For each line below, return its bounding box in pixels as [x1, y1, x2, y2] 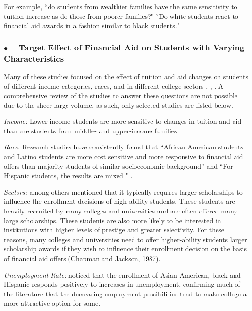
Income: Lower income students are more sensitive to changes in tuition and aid [4, 116, 242, 126]
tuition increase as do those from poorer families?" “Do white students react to [4, 11, 238, 21]
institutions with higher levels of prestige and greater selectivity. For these [4, 225, 224, 235]
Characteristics [4, 52, 64, 64]
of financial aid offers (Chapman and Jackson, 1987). [4, 253, 161, 263]
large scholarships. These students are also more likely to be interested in [4, 215, 221, 225]
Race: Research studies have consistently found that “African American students [4, 142, 243, 152]
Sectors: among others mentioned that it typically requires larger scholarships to [4, 186, 243, 196]
